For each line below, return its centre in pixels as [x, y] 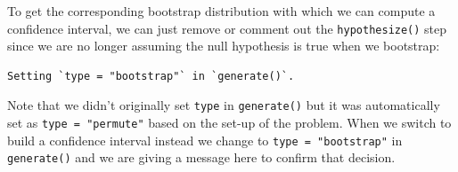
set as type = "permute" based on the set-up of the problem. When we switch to [229, 123]
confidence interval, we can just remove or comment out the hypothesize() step [227, 28]
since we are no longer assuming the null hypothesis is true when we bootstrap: [224, 46]
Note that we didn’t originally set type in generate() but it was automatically [224, 105]
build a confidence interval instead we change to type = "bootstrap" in [205, 140]
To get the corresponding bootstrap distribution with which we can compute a [221, 11]
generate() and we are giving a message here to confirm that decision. [201, 157]
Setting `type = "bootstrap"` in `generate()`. [151, 76]
